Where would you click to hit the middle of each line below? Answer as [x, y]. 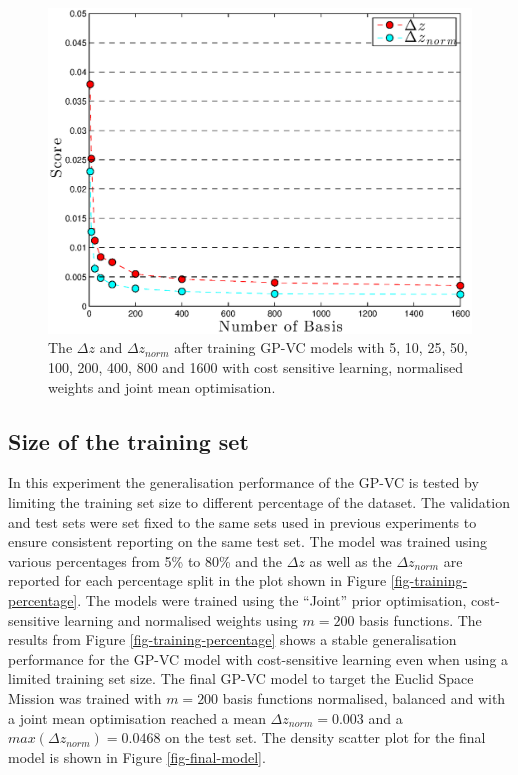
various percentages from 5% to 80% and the [145, 560]
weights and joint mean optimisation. [162, 386]
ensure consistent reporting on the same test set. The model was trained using [248, 541]
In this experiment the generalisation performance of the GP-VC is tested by [243, 482]
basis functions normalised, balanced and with [364, 697]
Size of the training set [128, 440]
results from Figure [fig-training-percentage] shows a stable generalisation [232, 639]
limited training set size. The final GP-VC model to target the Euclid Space [241, 678]
